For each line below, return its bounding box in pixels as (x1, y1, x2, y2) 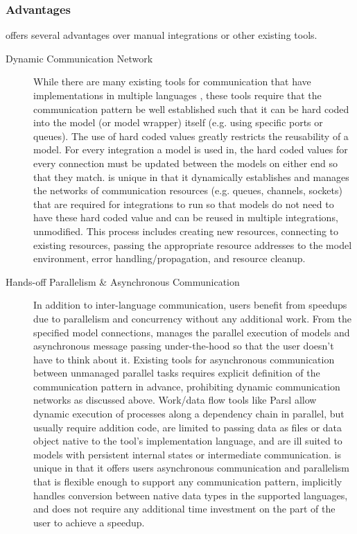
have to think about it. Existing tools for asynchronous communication (33, 352, 335, 366)
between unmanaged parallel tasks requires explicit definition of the (33, 365, 320, 380)
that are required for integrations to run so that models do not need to (33, 196, 334, 211)
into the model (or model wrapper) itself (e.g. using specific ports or (33, 115, 323, 130)
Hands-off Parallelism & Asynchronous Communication (6, 274, 240, 288)
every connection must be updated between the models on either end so (33, 155, 338, 170)
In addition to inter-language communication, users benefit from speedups (33, 298, 347, 312)
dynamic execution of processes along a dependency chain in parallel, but (33, 406, 345, 421)
